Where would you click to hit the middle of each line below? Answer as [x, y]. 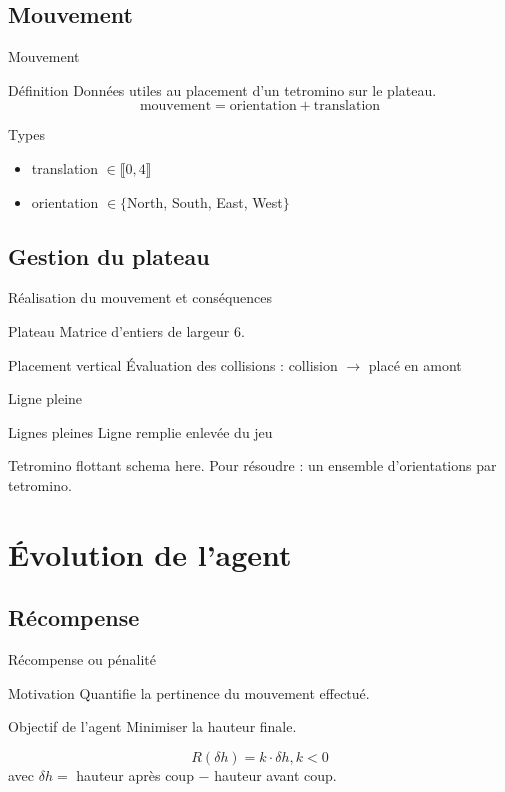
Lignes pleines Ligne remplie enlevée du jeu [140, 431]
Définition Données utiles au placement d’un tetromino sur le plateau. [222, 89]
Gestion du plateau [109, 255]
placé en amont [415, 364]
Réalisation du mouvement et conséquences [140, 297]
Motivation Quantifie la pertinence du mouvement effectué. [189, 692]
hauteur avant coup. [275, 774]
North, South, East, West [205, 201]
